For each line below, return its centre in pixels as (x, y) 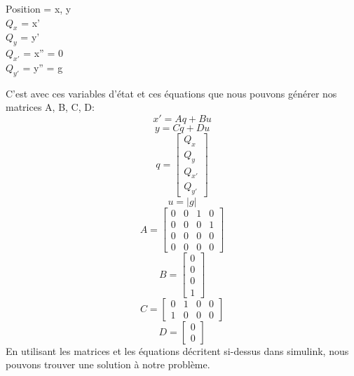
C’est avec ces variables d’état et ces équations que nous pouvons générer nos (171, 93)
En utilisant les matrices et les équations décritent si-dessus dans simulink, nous (177, 350)
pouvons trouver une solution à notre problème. (108, 364)
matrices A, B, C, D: (50, 107)
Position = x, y (39, 8)
